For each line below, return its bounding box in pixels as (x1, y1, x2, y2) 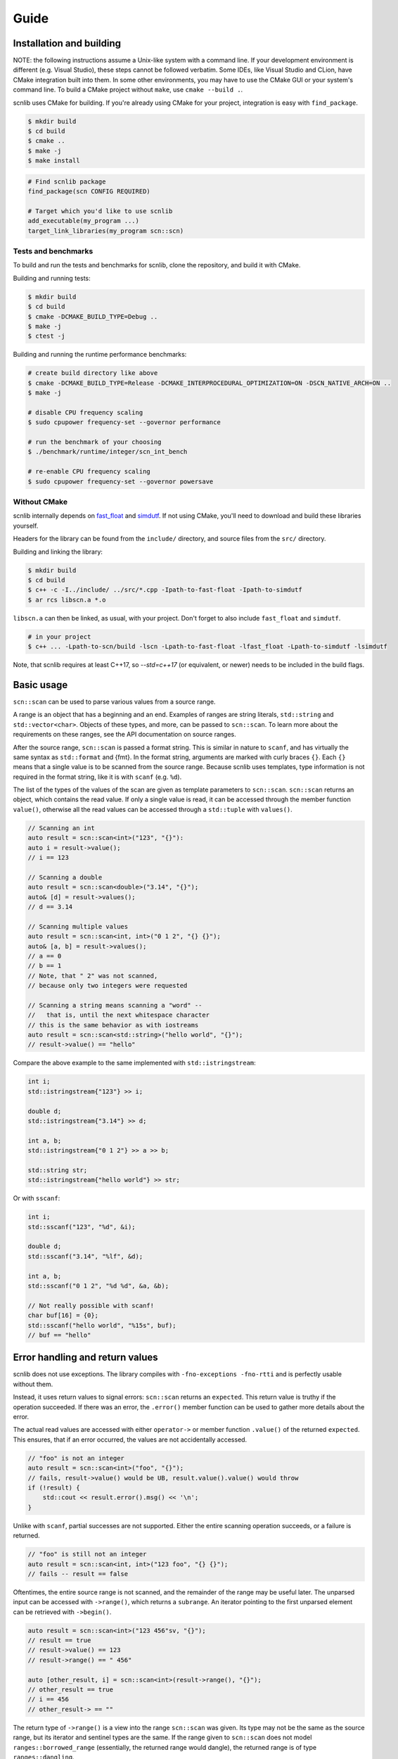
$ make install (27, 157, 80, 165)
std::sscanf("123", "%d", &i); (27, 1223, 136, 1231)
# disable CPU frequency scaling (27, 408, 143, 417)
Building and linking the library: (13, 547, 103, 556)
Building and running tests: (13, 274, 91, 282)
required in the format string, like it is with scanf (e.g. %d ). (13, 773, 182, 781)
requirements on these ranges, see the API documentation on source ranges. (13, 730, 237, 739)
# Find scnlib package (27, 177, 106, 186)
